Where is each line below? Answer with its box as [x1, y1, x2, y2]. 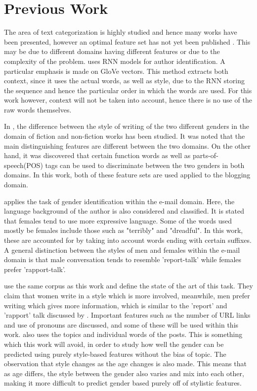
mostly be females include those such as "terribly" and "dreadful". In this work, [4, 225, 243, 235]
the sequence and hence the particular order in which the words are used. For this [4, 85, 252, 95]
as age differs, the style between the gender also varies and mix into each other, [4, 368, 244, 378]
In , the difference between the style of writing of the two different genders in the [4, 121, 250, 131]
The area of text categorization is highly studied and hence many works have [4, 27, 237, 37]
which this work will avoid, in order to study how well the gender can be [4, 338, 224, 349]
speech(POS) [4, 160, 43, 170]
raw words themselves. [4, 104, 72, 114]
